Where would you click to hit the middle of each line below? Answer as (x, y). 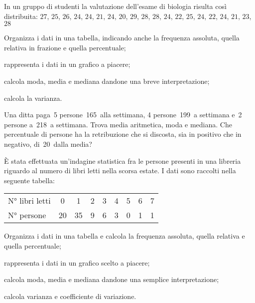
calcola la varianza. (33, 98)
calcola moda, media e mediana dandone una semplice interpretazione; (112, 279)
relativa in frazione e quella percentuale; (65, 47)
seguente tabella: (29, 180)
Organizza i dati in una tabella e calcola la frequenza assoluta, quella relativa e (125, 236)
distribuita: (21, 16)
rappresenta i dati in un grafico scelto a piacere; (77, 262)
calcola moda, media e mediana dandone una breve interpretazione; (107, 81)
